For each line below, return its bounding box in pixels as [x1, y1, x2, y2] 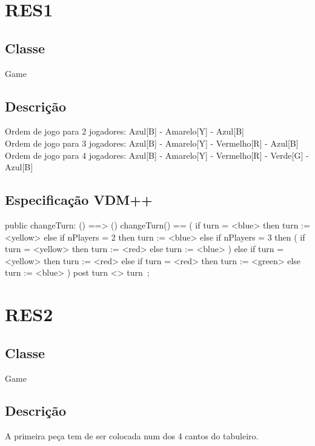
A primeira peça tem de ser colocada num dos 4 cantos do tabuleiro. [5, 430, 259, 442]
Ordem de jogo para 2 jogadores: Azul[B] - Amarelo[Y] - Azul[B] [5, 125, 244, 138]
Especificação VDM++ [5, 190, 153, 209]
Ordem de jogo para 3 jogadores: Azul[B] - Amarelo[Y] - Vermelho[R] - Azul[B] [5, 136, 299, 149]
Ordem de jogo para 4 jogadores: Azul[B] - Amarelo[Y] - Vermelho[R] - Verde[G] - [5, 148, 309, 161]
